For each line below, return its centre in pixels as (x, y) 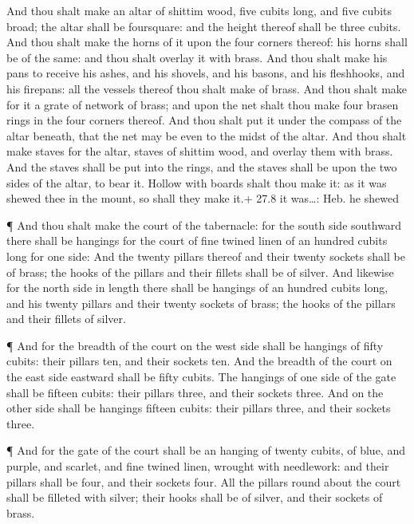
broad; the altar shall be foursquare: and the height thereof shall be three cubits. (204, 26)
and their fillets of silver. (66, 319)
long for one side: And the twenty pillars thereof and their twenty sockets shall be (206, 256)
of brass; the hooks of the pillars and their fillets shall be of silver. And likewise (200, 272)
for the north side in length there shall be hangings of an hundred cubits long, (197, 288)
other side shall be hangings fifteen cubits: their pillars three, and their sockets (199, 408)
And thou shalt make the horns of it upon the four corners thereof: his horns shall (207, 42)
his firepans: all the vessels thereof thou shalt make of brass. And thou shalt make (207, 88)
